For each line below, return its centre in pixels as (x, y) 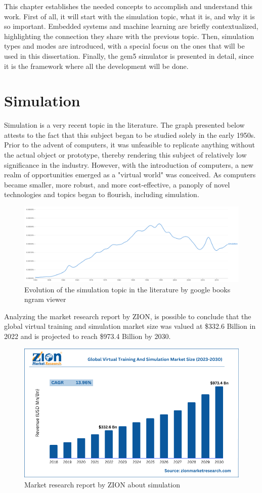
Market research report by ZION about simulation (102, 484)
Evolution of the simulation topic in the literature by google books (127, 289)
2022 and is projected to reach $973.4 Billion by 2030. (88, 336)
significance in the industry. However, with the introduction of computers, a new (129, 164)
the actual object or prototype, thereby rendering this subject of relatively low (125, 155)
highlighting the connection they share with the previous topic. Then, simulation (129, 36)
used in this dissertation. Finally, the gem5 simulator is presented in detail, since (129, 55)
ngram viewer (45, 299)
